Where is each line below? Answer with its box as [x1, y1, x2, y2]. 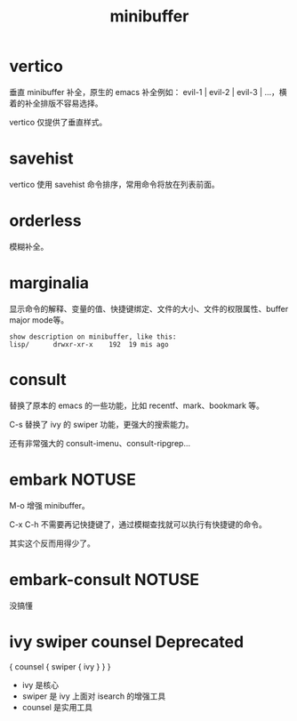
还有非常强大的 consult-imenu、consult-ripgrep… [9, 437, 191, 448]
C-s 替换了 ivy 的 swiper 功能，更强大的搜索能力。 [9, 419, 194, 429]
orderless [9, 211, 82, 231]
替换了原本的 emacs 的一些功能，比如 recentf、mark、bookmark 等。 [9, 400, 265, 411]
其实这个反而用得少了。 [9, 538, 95, 549]
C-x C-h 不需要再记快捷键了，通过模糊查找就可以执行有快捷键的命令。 [9, 518, 267, 530]
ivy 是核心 [21, 679, 60, 690]
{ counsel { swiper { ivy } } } [9, 661, 111, 672]
